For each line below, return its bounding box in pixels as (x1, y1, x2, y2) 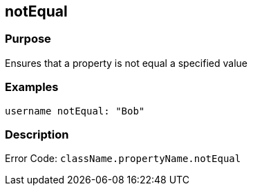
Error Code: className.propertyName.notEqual (5, 152, 241, 165)
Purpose (5, 32, 51, 46)
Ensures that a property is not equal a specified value (5, 57, 247, 69)
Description (5, 127, 69, 141)
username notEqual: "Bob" (5, 105, 145, 117)
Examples (5, 80, 59, 94)
